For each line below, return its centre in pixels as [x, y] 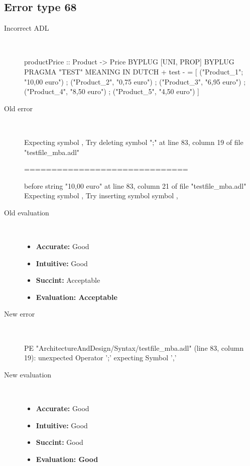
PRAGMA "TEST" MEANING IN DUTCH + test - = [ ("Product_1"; [134, 71]
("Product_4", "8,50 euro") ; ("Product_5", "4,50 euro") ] [112, 91]
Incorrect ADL [27, 28]
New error [20, 314]
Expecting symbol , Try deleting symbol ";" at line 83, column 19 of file [134, 142]
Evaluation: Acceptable [77, 297]
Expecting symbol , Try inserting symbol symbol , [101, 196]
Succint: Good [59, 442]
